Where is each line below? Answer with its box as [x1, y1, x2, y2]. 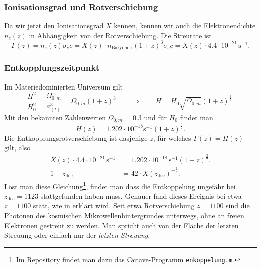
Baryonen [111, 45, 133, 51]
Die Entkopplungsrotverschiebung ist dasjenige [4, 132, 148, 143]
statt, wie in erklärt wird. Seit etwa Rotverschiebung [33, 200, 195, 211]
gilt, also [4, 142, 31, 153]
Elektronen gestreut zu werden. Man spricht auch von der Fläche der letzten [4, 220, 239, 230]
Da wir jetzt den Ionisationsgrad [4, 20, 104, 31]
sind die [226, 200, 250, 211]
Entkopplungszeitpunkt [4, 61, 100, 74]
